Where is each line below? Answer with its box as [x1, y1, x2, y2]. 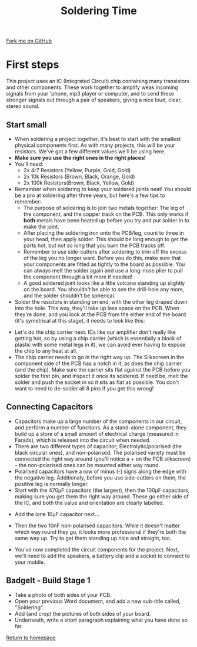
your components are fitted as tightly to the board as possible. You [23, 261, 185, 268]
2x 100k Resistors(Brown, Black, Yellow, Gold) [23, 179, 135, 186]
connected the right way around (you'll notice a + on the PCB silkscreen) [14, 455, 191, 462]
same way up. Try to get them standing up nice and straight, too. [14, 534, 172, 541]
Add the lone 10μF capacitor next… [14, 510, 100, 517]
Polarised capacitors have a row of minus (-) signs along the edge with [14, 468, 186, 475]
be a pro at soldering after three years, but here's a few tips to [14, 192, 165, 199]
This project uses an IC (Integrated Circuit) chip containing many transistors [6, 78, 190, 85]
